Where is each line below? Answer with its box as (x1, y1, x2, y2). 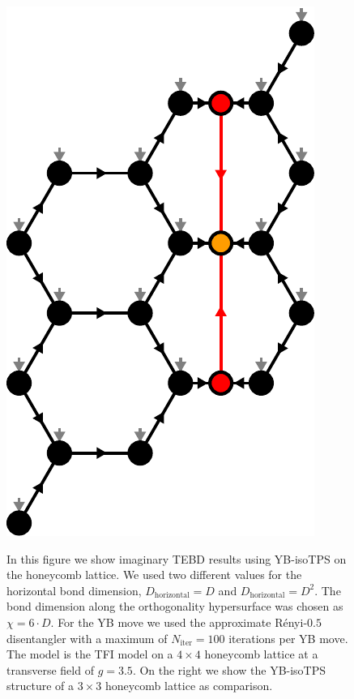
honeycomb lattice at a (204, 645, 318, 663)
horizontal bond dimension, (6, 581, 142, 598)
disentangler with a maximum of (6, 629, 168, 646)
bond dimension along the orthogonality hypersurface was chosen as (6, 598, 343, 615)
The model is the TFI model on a (6, 645, 173, 663)
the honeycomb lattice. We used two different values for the (6, 566, 302, 583)
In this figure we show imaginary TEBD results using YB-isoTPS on (6, 550, 347, 567)
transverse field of (6, 661, 94, 678)
